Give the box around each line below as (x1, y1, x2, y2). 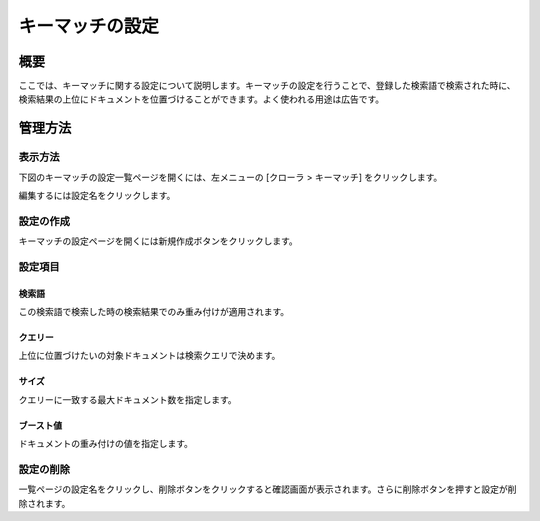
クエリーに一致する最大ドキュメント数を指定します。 (18, 393, 237, 405)
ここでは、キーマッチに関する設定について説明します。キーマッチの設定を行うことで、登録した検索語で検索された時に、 (18, 80, 516, 92)
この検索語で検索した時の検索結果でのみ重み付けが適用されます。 (18, 306, 290, 318)
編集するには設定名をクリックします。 (18, 190, 176, 201)
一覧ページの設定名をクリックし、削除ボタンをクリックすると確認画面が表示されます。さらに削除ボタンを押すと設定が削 (18, 483, 517, 495)
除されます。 (18, 497, 71, 509)
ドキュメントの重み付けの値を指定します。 (18, 438, 194, 450)
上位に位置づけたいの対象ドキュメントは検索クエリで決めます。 (18, 350, 281, 362)
